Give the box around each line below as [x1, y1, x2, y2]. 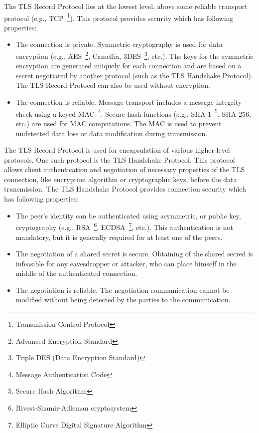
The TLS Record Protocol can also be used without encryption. [15, 80, 210, 90]
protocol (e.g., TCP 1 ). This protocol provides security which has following [4, 11, 234, 23]
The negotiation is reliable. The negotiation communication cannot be [15, 284, 230, 295]
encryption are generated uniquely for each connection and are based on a [15, 60, 242, 71]
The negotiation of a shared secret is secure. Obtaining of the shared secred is [15, 248, 253, 259]
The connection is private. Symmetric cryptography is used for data [15, 39, 223, 49]
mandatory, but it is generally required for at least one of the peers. [15, 231, 223, 242]
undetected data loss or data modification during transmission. [15, 128, 208, 138]
